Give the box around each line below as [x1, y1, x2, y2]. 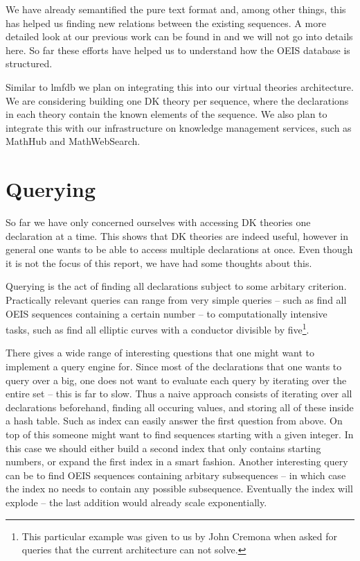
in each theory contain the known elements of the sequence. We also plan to [6, 107, 327, 121]
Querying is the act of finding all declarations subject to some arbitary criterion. [6, 279, 347, 293]
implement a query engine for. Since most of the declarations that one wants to [6, 359, 342, 374]
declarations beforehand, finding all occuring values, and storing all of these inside [6, 399, 354, 414]
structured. [6, 56, 53, 71]
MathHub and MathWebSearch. [6, 134, 141, 148]
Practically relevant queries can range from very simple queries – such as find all [6, 293, 347, 307]
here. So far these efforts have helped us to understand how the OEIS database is [6, 42, 350, 57]
